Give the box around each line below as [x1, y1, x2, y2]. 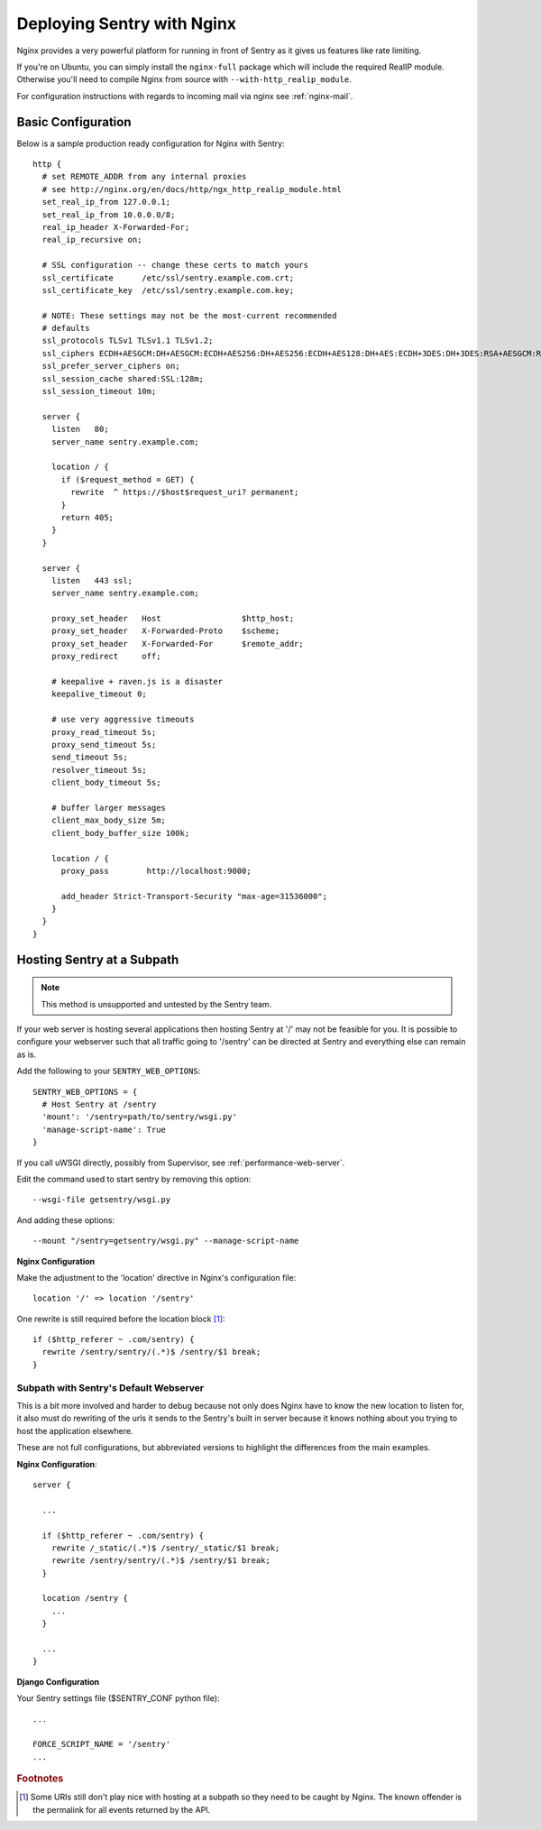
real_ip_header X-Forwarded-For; [41, 222, 190, 232]
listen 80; [50, 424, 109, 435]
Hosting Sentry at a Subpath [16, 952, 179, 967]
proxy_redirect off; [50, 651, 161, 662]
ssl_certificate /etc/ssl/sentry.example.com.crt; [41, 272, 295, 283]
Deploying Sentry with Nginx [16, 14, 237, 33]
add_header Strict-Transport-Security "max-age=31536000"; [60, 891, 328, 901]
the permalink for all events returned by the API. [32, 1804, 211, 1815]
